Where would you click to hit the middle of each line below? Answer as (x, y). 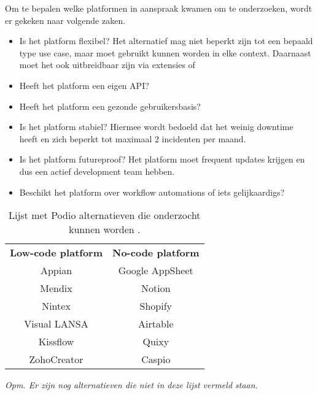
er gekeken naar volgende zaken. (65, 20)
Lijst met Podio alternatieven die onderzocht (104, 215)
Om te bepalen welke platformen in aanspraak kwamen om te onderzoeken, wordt (159, 8)
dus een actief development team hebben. (97, 171)
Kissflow (56, 342)
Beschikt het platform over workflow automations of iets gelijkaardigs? (152, 192)
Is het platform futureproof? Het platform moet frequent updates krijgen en (162, 159)
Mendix (56, 288)
